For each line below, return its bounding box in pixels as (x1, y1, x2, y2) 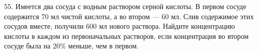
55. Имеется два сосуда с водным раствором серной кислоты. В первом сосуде (4, 1, 246, 11)
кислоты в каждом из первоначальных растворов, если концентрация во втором (4, 30, 249, 41)
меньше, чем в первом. (68, 40, 139, 51)
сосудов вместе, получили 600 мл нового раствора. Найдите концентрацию (4, 21, 235, 31)
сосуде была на (4, 40, 51, 51)
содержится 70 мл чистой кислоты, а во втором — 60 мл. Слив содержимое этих (4, 11, 254, 21)
